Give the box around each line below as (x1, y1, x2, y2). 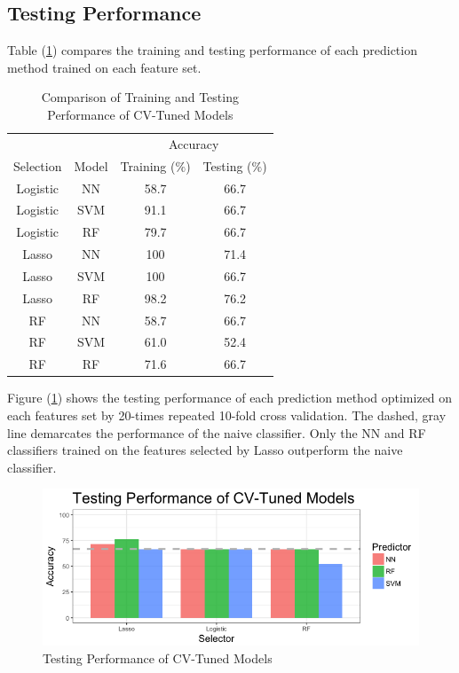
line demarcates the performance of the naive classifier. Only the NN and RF (7, 423, 426, 442)
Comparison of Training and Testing (41, 88, 239, 106)
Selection (13, 156, 62, 175)
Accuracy (168, 134, 219, 153)
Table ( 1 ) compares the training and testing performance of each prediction (7, 41, 417, 59)
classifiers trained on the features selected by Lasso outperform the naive (7, 441, 403, 459)
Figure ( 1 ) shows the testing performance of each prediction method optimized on (7, 388, 453, 407)
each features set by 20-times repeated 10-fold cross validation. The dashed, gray (7, 405, 447, 424)
